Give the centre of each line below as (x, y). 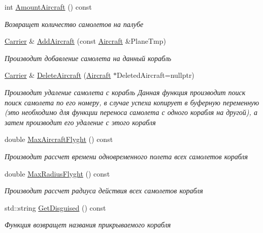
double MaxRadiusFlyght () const (57, 173)
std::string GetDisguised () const (55, 207)
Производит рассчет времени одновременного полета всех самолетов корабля (126, 156)
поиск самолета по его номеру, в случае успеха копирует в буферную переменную (132, 102)
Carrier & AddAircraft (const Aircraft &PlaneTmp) (85, 41)
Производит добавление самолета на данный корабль (88, 58)
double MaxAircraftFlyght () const (59, 139)
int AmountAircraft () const (48, 7)
